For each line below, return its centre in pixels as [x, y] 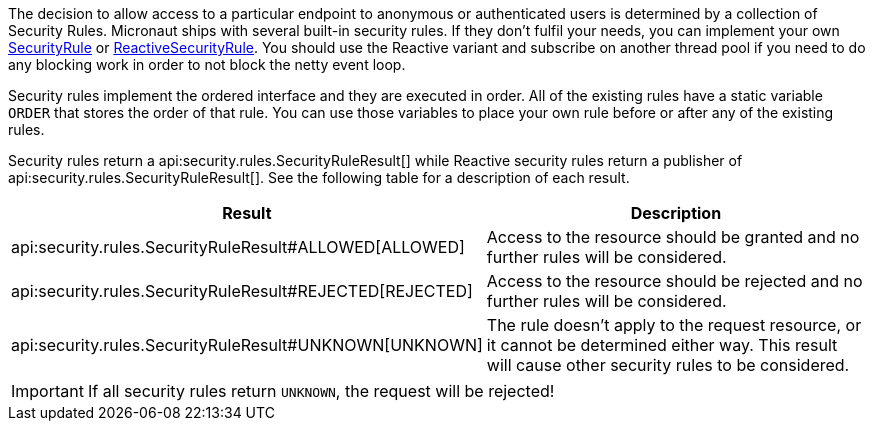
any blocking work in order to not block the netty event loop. [207, 64]
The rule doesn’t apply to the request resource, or [674, 325]
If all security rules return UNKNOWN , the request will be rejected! [321, 391]
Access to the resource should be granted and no [673, 237]
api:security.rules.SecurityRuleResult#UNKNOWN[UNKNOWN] [247, 345]
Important [47, 391]
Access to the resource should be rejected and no [674, 281]
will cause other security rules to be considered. [668, 365]
